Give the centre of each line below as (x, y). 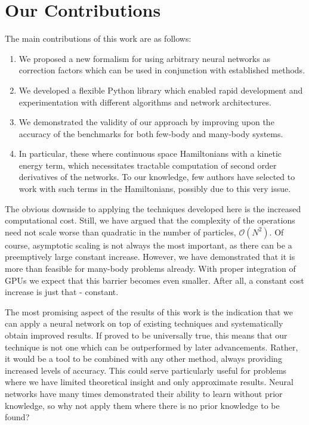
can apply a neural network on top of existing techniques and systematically (144, 323)
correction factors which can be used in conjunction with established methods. (162, 70)
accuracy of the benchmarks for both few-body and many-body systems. (151, 133)
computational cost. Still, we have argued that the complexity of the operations (150, 220)
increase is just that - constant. (62, 292)
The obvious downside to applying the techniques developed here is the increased (153, 208)
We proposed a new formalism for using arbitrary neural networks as (144, 58)
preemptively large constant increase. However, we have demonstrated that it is (150, 257)
